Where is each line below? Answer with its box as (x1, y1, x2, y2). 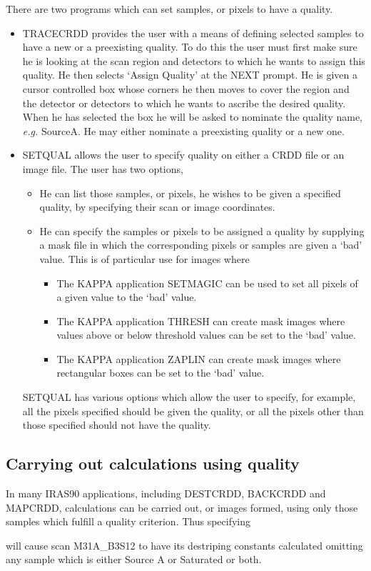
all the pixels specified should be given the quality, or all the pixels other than (22, 403, 364, 418)
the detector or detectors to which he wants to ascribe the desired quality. (22, 95, 346, 110)
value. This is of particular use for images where (39, 251, 250, 266)
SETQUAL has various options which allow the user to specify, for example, (22, 389, 356, 404)
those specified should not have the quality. (22, 417, 211, 432)
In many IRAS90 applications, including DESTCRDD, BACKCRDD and (6, 486, 326, 501)
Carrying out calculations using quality (6, 452, 300, 475)
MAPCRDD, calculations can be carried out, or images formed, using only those (6, 500, 358, 515)
